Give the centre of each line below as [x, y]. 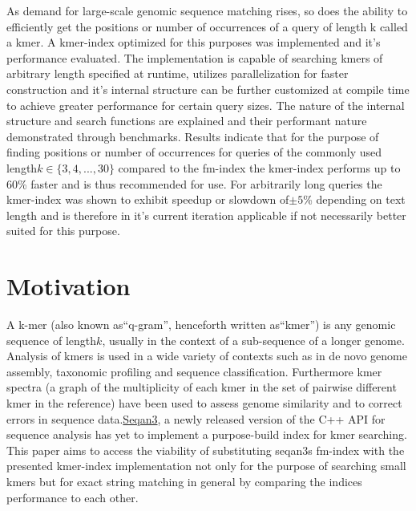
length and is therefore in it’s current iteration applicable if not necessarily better [206, 215]
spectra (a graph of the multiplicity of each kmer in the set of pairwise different [202, 387]
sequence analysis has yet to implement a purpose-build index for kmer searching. [207, 434]
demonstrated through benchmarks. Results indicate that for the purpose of [193, 136]
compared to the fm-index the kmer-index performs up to [259, 167]
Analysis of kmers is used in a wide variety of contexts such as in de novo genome [207, 356]
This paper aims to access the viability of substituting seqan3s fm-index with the [206, 450]
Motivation [69, 286]
